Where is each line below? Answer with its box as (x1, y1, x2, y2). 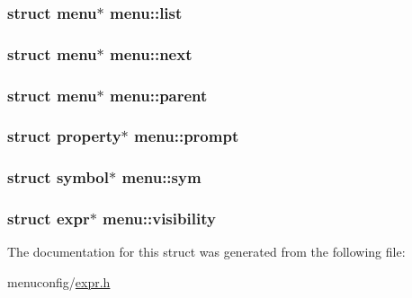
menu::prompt (134, 125, 239, 147)
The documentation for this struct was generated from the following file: (7, 242, 406, 261)
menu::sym (121, 166, 202, 188)
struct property (7, 125, 121, 147)
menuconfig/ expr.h (7, 273, 111, 292)
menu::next (110, 42, 193, 65)
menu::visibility (103, 207, 216, 230)
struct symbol (7, 166, 109, 188)
